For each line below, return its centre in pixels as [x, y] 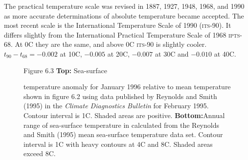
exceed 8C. [40, 153]
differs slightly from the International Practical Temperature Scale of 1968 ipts [122, 34]
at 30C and [172, 53]
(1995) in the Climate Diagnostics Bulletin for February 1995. [116, 106]
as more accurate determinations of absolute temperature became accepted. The [124, 15]
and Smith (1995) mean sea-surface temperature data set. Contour [123, 134]
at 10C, [71, 53]
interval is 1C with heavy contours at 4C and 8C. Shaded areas [118, 144]
